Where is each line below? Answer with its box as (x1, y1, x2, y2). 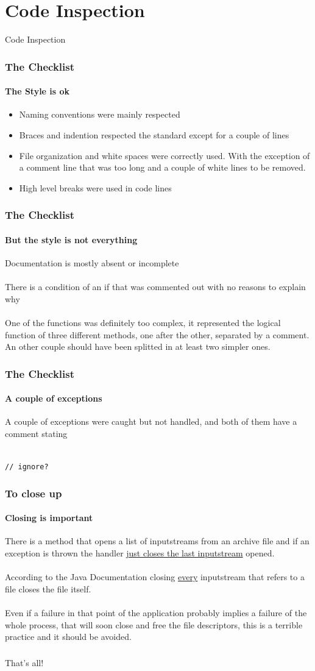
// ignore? (5, 463, 49, 472)
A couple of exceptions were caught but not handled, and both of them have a (5, 415, 297, 428)
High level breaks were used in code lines (19, 181, 172, 194)
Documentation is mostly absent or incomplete (5, 256, 179, 269)
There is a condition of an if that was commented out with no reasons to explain (5, 280, 306, 293)
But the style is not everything (5, 233, 138, 246)
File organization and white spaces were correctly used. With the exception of (19, 149, 310, 162)
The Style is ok (5, 85, 70, 98)
